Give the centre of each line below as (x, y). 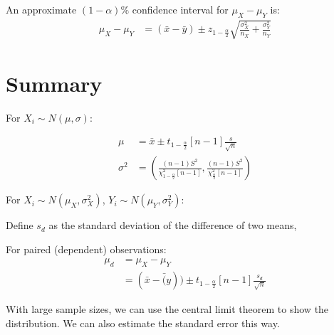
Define (20, 225)
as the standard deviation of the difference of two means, (173, 225)
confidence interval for (180, 9)
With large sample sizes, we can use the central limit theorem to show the (167, 309)
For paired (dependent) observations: (86, 249)
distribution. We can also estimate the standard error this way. (143, 323)
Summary (54, 83)
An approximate (41, 9)
